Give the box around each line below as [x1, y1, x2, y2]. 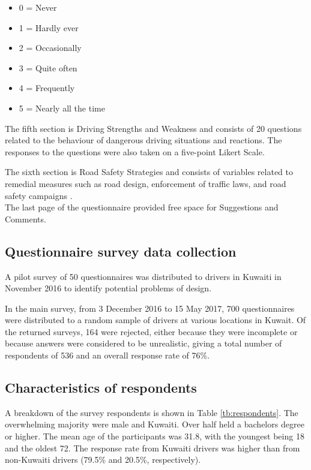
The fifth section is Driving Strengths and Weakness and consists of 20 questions [5, 122, 302, 134]
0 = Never [19, 1, 57, 13]
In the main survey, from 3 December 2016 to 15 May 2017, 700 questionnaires [5, 302, 295, 314]
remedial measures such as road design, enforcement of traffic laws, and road [5, 177, 286, 189]
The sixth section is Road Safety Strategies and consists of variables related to [5, 165, 294, 178]
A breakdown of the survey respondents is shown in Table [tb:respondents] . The [5, 406, 298, 418]
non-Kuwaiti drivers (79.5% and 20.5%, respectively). [5, 453, 201, 466]
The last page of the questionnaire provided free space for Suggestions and [5, 201, 279, 213]
